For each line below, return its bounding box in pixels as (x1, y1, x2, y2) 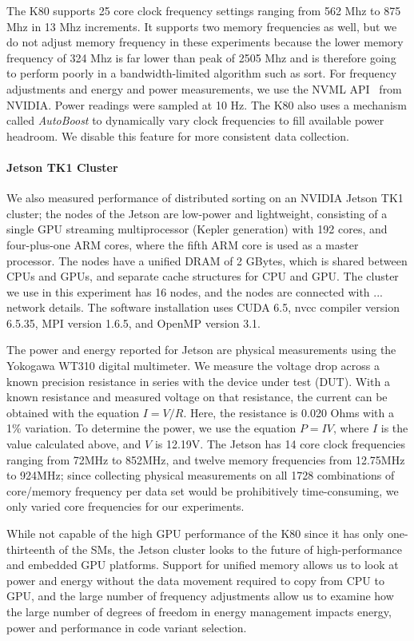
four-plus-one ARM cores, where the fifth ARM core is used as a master (6, 236, 359, 253)
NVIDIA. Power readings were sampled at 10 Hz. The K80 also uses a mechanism (6, 96, 407, 113)
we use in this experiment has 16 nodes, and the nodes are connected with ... (6, 283, 383, 300)
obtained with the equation (6, 404, 140, 420)
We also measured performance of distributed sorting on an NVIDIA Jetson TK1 (6, 189, 404, 206)
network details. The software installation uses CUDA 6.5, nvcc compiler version (6, 299, 400, 316)
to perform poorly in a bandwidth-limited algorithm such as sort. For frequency (6, 65, 397, 82)
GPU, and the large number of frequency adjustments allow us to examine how (6, 587, 394, 604)
